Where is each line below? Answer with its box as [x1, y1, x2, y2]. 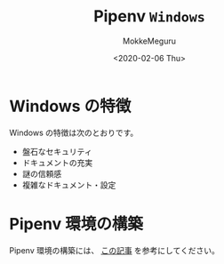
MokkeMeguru [123, 36, 176, 46]
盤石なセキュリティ [21, 146, 92, 156]
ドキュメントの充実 [21, 157, 93, 168]
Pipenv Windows [92, 6, 206, 27]
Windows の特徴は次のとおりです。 [9, 127, 139, 138]
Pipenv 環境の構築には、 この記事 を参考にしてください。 [9, 244, 220, 255]
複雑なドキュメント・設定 [21, 180, 116, 190]
